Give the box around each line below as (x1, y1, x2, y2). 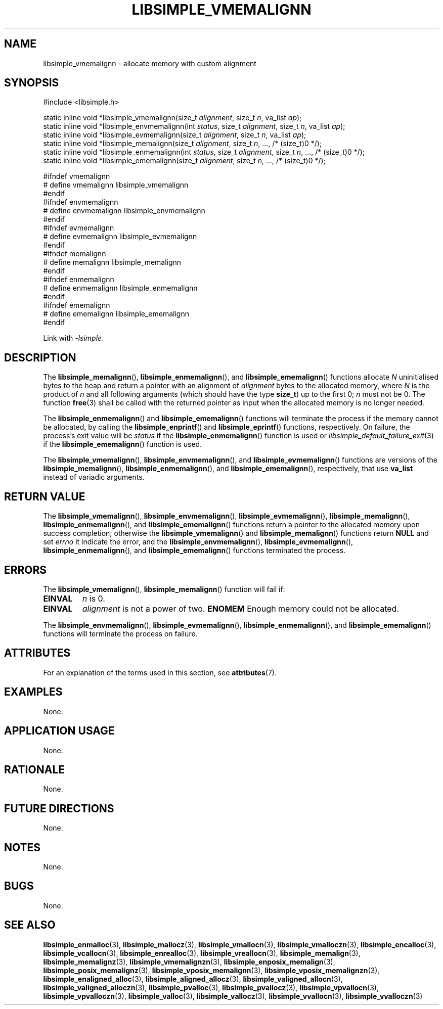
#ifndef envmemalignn (43, 198, 118, 207)
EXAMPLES (4, 685, 63, 699)
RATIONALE (4, 763, 65, 776)
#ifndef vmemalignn (43, 172, 110, 181)
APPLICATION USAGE (4, 724, 115, 738)
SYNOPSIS (4, 76, 59, 89)
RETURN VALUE (4, 490, 85, 503)
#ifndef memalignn (43, 249, 106, 258)
